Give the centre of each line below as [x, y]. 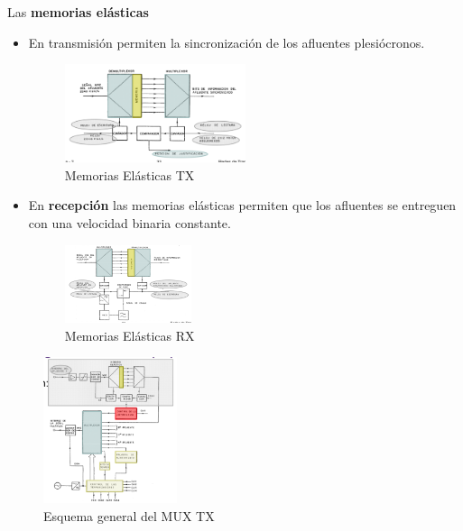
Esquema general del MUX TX [129, 516]
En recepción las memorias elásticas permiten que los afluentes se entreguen [242, 205]
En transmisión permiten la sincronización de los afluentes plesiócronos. [227, 42]
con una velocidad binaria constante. [130, 223]
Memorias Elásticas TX [130, 174]
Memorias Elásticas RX [130, 335]
